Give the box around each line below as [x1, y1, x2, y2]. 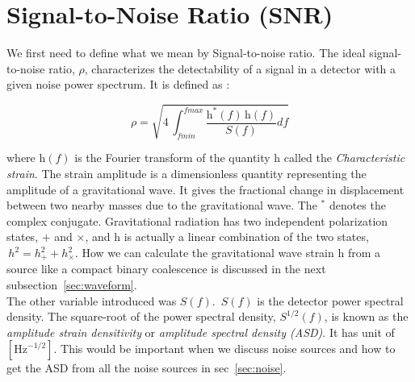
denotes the [329, 197, 386, 214]
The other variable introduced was [6, 292, 177, 309]
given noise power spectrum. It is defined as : [6, 76, 230, 93]
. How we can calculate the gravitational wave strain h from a [74, 244, 380, 261]
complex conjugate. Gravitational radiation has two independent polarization [6, 212, 388, 229]
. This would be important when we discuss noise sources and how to [53, 340, 396, 357]
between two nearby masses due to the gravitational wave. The [6, 197, 317, 214]
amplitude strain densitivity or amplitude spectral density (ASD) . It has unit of [6, 323, 395, 340]
